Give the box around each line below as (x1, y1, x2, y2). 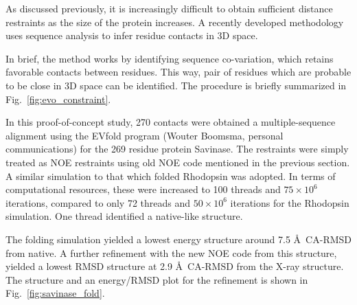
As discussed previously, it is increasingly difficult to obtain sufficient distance (5, 1, 333, 15)
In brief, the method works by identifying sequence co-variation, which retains (5, 51, 334, 65)
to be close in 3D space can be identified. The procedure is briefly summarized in (5, 78, 347, 92)
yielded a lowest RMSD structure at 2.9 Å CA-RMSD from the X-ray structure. (5, 259, 344, 273)
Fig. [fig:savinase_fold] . (5, 286, 105, 300)
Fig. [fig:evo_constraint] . (5, 91, 111, 106)
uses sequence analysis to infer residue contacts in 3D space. (5, 28, 258, 43)
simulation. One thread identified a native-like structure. (5, 209, 243, 223)
